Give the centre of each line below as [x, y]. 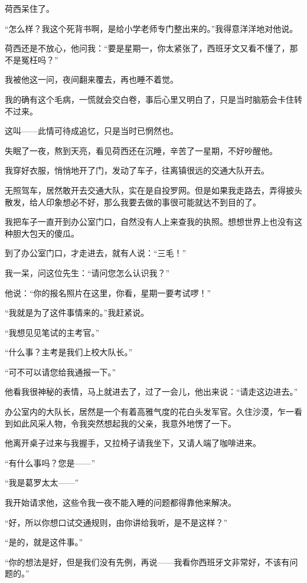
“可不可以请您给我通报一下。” [61, 371]
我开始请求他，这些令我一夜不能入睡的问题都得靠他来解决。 [120, 502]
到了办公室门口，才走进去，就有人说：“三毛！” [96, 253]
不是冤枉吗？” [32, 59]
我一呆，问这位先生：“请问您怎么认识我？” [87, 272]
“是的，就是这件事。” [44, 542]
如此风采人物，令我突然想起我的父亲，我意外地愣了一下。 [124, 423]
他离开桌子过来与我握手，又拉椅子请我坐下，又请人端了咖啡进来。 [133, 443]
